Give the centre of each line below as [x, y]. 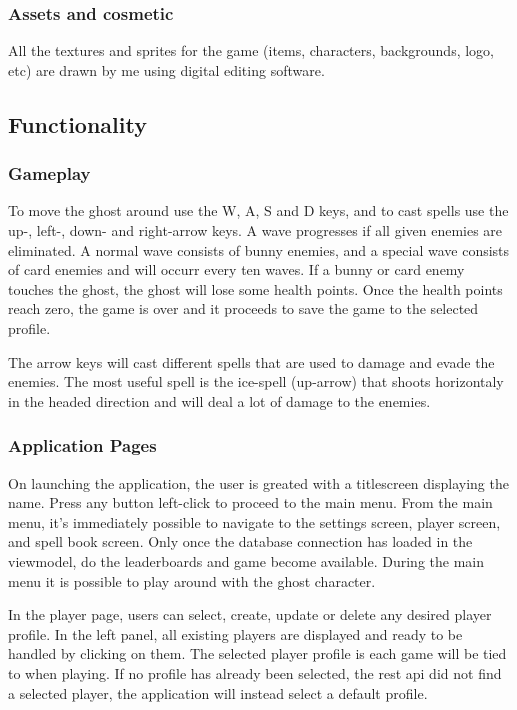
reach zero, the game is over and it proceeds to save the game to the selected [243, 308]
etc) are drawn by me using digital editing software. [166, 69]
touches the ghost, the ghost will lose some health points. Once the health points [255, 288]
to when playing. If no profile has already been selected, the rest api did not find [255, 672]
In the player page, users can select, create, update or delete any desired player [250, 614]
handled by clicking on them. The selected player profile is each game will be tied [257, 653]
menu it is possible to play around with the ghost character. [192, 580]
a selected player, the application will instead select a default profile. [218, 692]
